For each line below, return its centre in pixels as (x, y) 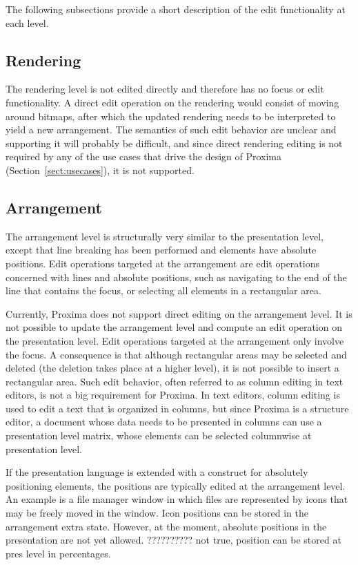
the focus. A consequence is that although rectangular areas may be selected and (176, 354)
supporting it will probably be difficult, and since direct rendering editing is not (174, 143)
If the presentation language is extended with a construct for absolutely (157, 472)
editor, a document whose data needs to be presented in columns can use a (164, 422)
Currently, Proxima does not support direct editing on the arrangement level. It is (179, 313)
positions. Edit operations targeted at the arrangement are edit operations (162, 263)
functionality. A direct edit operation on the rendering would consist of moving (172, 102)
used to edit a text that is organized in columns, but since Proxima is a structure (177, 408)
